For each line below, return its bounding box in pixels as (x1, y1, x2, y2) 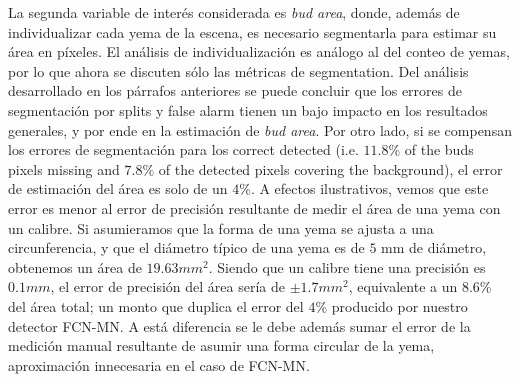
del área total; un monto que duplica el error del (8, 295, 304, 316)
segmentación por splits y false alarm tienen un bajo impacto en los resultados (8, 99, 488, 120)
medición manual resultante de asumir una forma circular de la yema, (8, 335, 435, 356)
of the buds (404, 139, 474, 160)
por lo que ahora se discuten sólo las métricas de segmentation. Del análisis (8, 60, 469, 81)
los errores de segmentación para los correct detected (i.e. (8, 139, 359, 160)
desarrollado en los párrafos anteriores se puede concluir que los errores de (8, 80, 462, 101)
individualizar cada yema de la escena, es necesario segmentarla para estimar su (8, 21, 497, 42)
